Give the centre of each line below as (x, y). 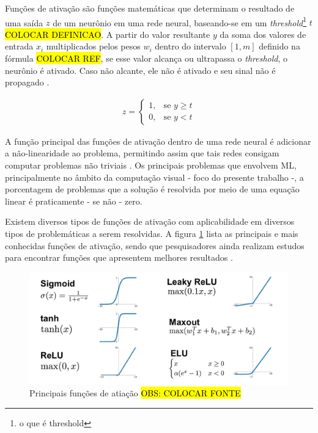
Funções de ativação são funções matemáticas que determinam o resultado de (150, 8)
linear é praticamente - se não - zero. (74, 201)
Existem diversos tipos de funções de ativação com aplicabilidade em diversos (150, 221)
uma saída (24, 22)
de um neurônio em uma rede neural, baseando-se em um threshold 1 (180, 21)
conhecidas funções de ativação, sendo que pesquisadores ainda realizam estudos (155, 245)
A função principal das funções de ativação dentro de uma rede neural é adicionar (158, 141)
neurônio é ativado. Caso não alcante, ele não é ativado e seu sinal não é (140, 70)
